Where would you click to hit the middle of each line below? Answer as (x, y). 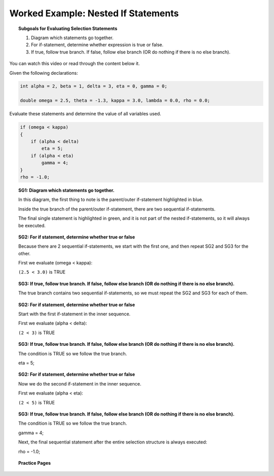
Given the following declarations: (44, 73)
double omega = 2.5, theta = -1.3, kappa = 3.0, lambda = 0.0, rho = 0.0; (115, 101)
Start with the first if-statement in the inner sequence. (75, 314)
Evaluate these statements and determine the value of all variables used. (85, 114)
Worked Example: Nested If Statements (94, 13)
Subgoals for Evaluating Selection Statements (68, 28)
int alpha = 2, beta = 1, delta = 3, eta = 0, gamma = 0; (94, 86)
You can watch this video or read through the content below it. (75, 64)
